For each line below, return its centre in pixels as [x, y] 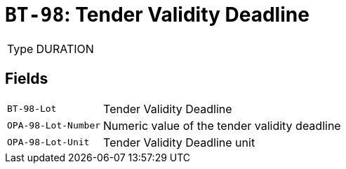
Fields [27, 79]
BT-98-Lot [32, 109]
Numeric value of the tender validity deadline [222, 125]
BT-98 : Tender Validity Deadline [157, 15]
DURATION [65, 49]
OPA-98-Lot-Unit [48, 142]
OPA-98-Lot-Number [54, 126]
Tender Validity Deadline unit [179, 142]
